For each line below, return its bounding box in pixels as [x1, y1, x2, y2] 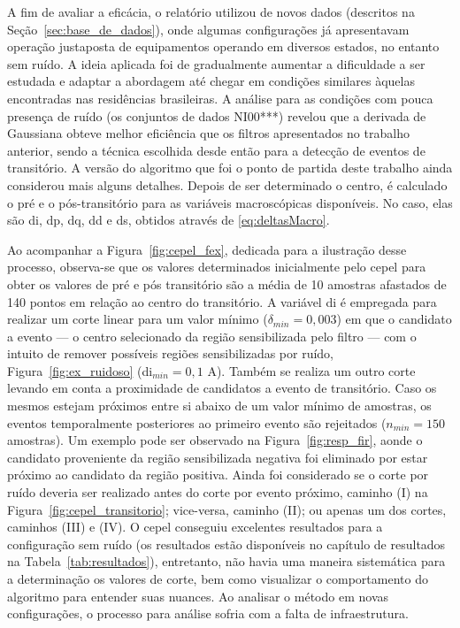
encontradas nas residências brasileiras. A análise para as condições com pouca [7, 88, 433, 107]
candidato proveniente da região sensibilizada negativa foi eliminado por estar [7, 448, 428, 466]
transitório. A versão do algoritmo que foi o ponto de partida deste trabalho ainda [7, 158, 453, 177]
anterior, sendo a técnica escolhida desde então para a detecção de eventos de [7, 141, 425, 159]
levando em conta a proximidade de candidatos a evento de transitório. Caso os [7, 379, 437, 397]
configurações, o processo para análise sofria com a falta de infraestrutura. [7, 604, 409, 623]
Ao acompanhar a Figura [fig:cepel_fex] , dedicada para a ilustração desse [7, 240, 407, 258]
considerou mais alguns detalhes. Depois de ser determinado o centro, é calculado [7, 175, 448, 194]
